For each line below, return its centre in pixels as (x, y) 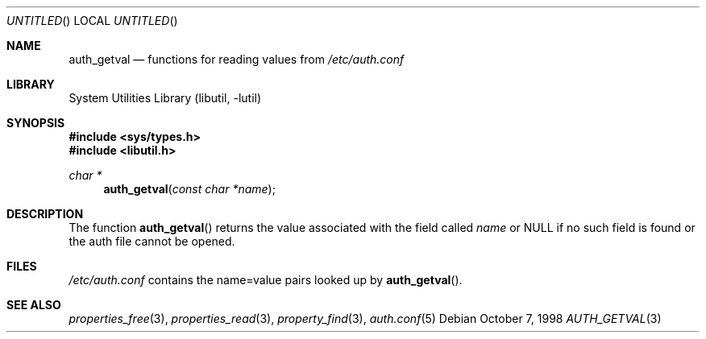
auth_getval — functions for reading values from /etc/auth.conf (237, 59)
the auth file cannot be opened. (152, 241)
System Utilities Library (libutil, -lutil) (165, 98)
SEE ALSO (34, 305)
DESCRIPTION (45, 214)
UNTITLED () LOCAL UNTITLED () (92, 21)
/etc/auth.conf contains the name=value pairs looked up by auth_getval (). (266, 280)
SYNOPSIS (36, 123)
